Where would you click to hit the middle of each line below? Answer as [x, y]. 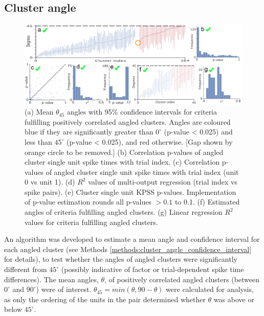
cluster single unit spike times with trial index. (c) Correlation [122, 162]
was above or [234, 299]
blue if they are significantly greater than [89, 132]
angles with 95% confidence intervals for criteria [142, 112]
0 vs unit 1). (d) [50, 182]
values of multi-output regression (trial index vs [163, 182]
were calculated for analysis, [210, 289]
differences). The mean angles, [51, 279]
